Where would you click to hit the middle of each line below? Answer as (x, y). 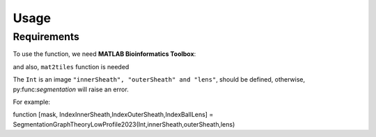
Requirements (46, 37)
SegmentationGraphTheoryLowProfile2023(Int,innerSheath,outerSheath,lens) (124, 124)
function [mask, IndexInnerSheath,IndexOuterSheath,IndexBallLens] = (113, 115)
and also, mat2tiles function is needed (71, 66)
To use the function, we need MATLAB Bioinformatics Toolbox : (104, 54)
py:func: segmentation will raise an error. (71, 89)
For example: (32, 102)
